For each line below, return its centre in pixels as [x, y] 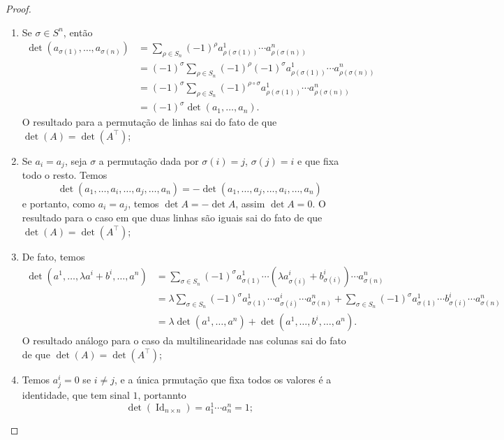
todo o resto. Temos [65, 175]
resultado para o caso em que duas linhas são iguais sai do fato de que [172, 218]
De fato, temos [53, 256]
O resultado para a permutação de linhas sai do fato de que [149, 122]
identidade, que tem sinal [76, 394]
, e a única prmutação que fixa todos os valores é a [223, 379]
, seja [76, 160]
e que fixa [318, 160]
